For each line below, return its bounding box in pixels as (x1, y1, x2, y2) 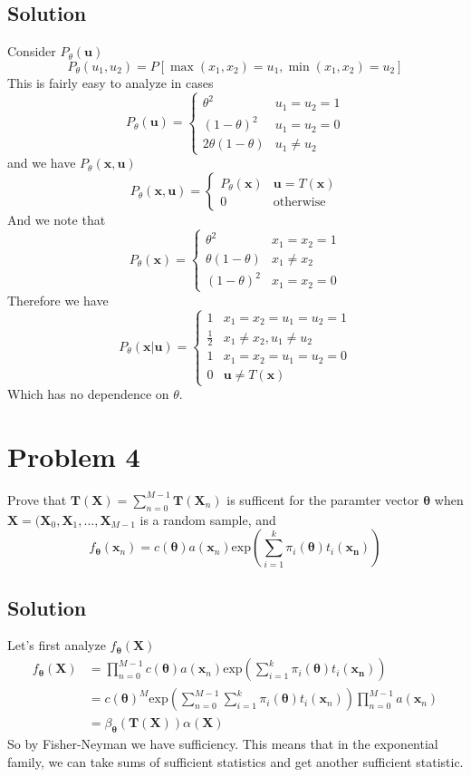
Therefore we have (7, 290, 109, 309)
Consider (7, 42, 56, 61)
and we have (7, 153, 76, 172)
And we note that (7, 210, 106, 229)
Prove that (7, 490, 67, 509)
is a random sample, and (139, 510, 276, 529)
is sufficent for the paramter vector (226, 490, 419, 509)
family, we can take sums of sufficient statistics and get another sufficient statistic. (7, 752, 464, 771)
